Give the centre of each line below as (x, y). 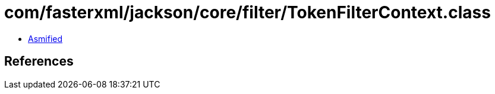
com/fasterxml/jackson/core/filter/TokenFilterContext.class (248, 12)
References (39, 61)
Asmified (45, 38)
